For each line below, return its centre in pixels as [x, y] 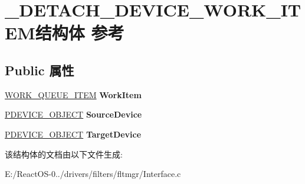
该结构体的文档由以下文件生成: [64, 154]
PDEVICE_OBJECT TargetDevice [73, 134]
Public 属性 [40, 70]
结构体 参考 [80, 33]
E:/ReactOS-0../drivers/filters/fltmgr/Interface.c [93, 174]
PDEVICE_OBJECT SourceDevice [73, 114]
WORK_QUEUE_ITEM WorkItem [73, 94]
